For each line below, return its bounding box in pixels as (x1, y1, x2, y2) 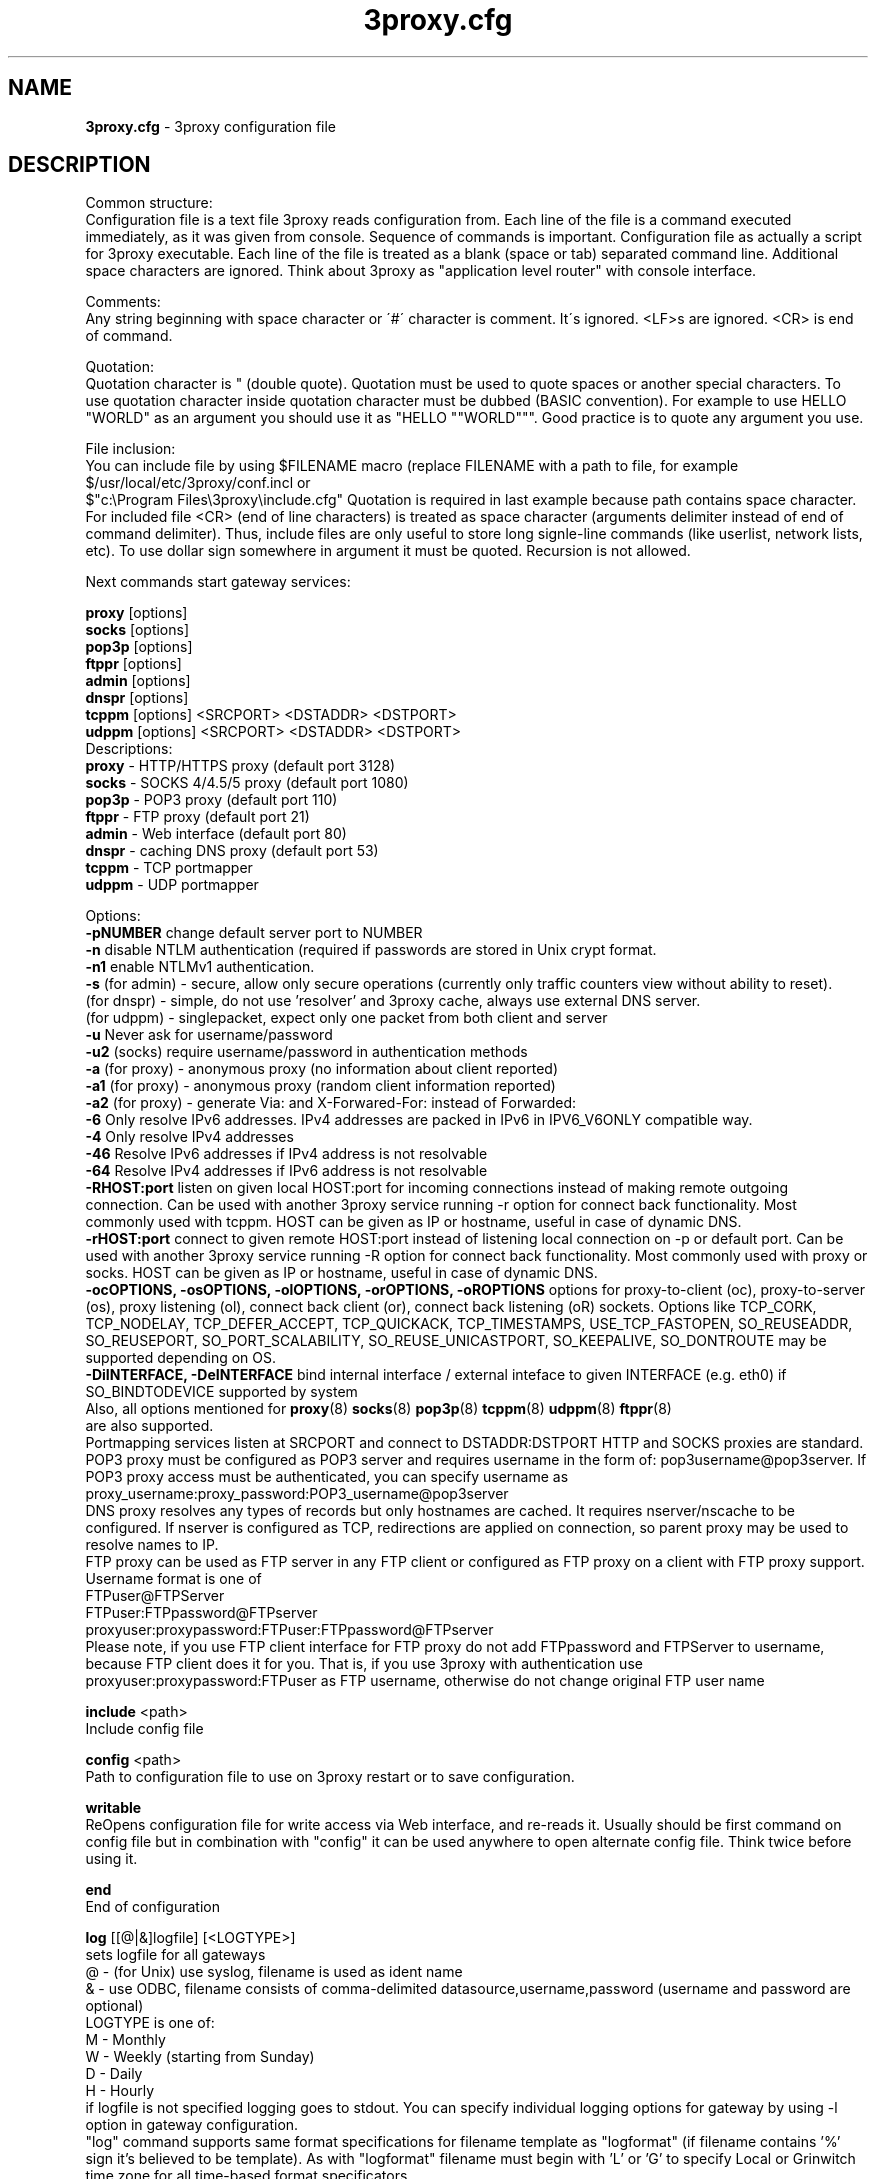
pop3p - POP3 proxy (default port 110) (85, 791, 338, 809)
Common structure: (85, 194, 213, 212)
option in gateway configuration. (85, 2116, 299, 2134)
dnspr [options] (85, 689, 189, 707)
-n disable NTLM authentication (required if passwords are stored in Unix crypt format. (85, 941, 657, 959)
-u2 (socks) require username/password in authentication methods (85, 1043, 528, 1061)
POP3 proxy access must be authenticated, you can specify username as (85, 1468, 569, 1486)
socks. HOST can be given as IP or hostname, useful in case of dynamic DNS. (85, 1264, 598, 1282)
